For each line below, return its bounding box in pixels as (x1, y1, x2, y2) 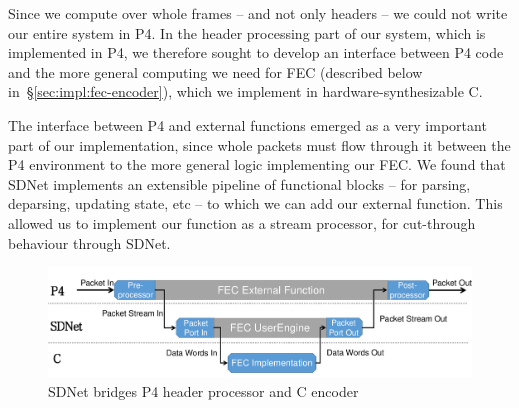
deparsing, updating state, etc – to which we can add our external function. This (8, 193, 503, 214)
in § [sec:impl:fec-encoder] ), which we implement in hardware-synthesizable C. (8, 81, 483, 102)
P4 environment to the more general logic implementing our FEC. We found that (8, 154, 506, 175)
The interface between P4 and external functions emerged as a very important (8, 114, 487, 135)
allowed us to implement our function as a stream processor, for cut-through (8, 212, 476, 233)
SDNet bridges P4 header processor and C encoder (48, 380, 359, 401)
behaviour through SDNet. (8, 232, 171, 253)
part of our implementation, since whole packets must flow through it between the (8, 134, 511, 155)
